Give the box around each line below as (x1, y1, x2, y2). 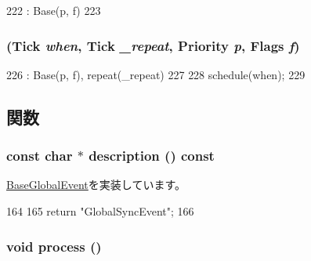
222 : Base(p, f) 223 (6, 2, 101, 18)
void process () (6, 236, 102, 256)
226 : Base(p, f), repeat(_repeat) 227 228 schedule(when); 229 (6, 66, 306, 82)
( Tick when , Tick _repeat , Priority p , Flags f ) (6, 35, 300, 55)
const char (6, 146, 73, 165)
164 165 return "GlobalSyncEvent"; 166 (6, 203, 194, 219)
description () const (89, 146, 215, 165)
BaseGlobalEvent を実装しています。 (6, 176, 186, 193)
